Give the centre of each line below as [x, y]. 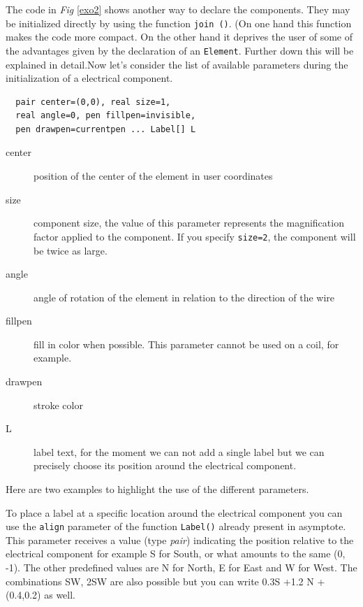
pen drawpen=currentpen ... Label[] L [106, 129]
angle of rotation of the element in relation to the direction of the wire [184, 297]
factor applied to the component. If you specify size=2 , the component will [195, 236]
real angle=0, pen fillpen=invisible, [106, 116]
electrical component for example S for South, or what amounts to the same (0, [176, 554]
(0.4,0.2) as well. [41, 595]
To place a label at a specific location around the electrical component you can [174, 512]
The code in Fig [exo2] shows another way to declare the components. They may [178, 9]
